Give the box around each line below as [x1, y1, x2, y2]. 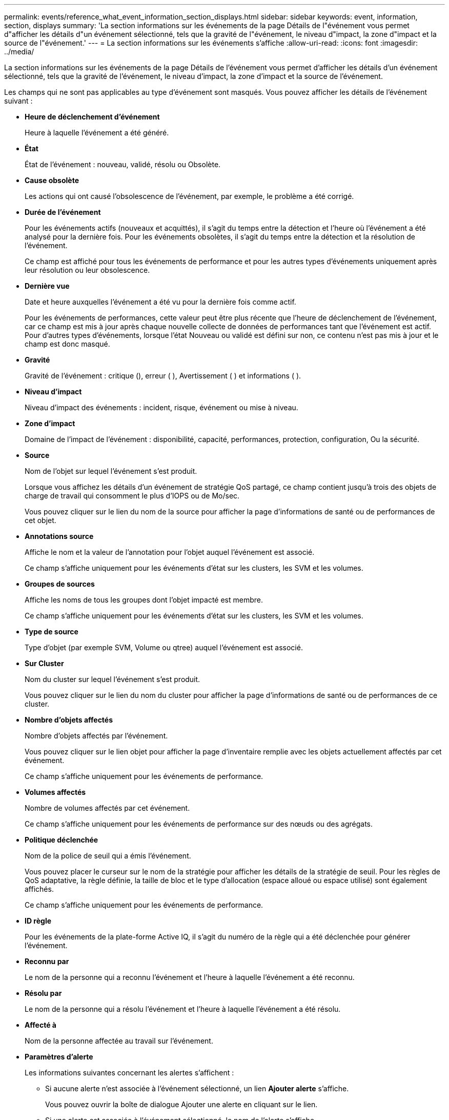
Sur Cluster [25, 659, 64, 668]
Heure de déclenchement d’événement [25, 112, 160, 121]
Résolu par [25, 989, 62, 997]
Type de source [25, 627, 78, 636]
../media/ [4, 47, 34, 56]
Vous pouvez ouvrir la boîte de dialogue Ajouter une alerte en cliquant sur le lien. [45, 1100, 318, 1109]
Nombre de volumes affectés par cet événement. [25, 804, 190, 812]
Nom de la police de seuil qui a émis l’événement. [25, 851, 191, 860]
